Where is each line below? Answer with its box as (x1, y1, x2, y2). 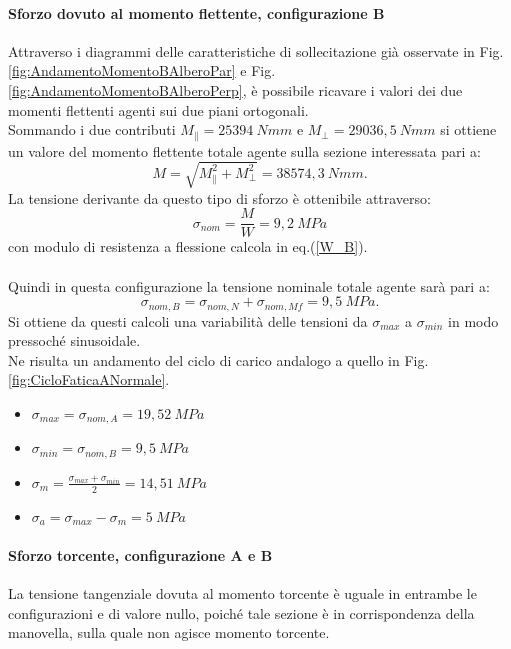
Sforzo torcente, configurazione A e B (8, 544, 273, 565)
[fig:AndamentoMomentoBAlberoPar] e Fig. (8, 60, 276, 81)
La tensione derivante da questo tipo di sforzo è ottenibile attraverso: (8, 187, 431, 208)
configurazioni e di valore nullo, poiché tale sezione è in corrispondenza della (8, 602, 475, 623)
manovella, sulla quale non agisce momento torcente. (8, 622, 330, 643)
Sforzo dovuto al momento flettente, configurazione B (8, 2, 385, 23)
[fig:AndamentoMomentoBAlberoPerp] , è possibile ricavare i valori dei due (8, 79, 463, 100)
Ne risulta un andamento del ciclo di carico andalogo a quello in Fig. (8, 349, 429, 370)
